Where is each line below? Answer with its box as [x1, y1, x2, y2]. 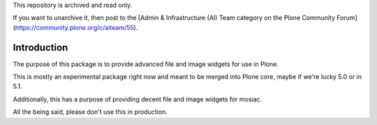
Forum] [336, 14, 357, 22]
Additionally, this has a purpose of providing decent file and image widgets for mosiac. [13, 94, 262, 103]
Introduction [13, 42, 68, 53]
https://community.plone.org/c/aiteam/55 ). [15, 23, 138, 31]
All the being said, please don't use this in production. [13, 108, 168, 116]
